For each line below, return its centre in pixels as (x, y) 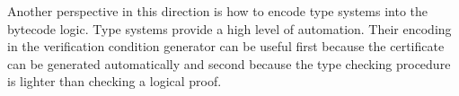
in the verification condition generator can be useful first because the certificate (226, 46)
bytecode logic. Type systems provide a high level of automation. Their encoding (229, 28)
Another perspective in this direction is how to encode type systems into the (217, 11)
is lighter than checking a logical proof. (115, 81)
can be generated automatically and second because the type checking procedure (229, 63)
